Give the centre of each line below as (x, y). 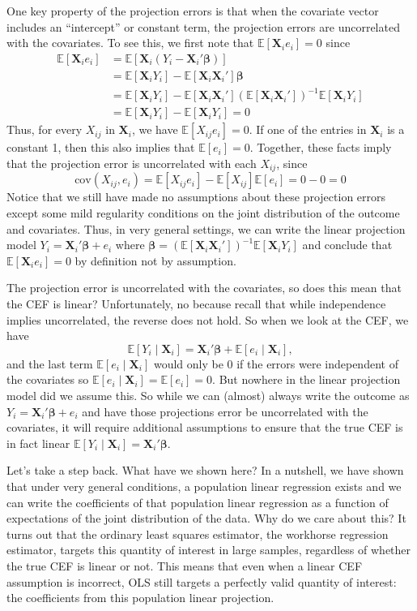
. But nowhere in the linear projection (306, 379)
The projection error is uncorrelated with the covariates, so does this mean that (204, 288)
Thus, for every (45, 129)
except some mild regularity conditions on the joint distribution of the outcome (203, 213)
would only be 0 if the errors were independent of (276, 363)
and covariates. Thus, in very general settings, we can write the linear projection (206, 228)
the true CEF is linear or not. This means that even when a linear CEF (185, 565)
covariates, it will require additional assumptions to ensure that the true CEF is (205, 427)
